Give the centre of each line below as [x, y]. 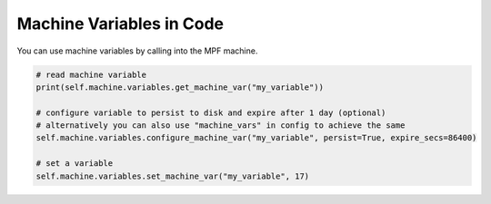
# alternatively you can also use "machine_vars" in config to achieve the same [220, 126]
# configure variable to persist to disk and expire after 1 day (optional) [211, 112]
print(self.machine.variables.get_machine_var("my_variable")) [180, 87]
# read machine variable [91, 74]
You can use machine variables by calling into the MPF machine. [137, 51]
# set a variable [75, 164]
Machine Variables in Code [120, 24]
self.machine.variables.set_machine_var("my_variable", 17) [173, 176]
